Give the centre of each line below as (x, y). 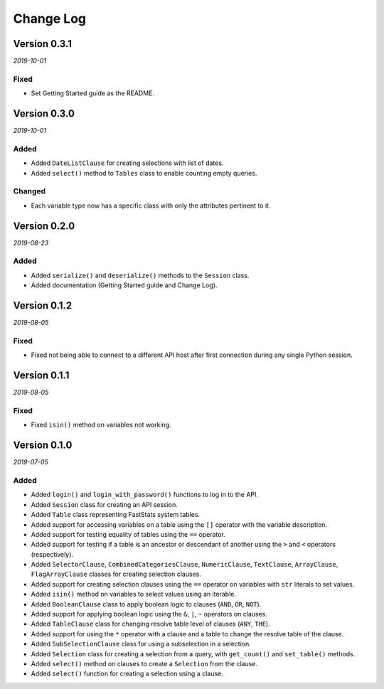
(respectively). (52, 554)
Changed (30, 191)
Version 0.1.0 (43, 445)
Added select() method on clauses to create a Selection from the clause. (144, 664)
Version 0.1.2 (43, 306)
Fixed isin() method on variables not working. (101, 425)
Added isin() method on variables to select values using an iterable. (133, 594)
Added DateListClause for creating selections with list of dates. (127, 163)
